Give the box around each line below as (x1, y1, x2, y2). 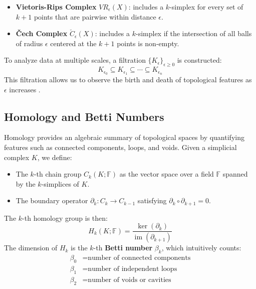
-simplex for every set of (169, 2, 243, 12)
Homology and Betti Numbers (4, 108, 164, 124)
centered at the (50, 38, 97, 48)
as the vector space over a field (119, 169, 214, 179)
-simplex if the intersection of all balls (136, 28, 252, 39)
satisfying (137, 195, 167, 206)
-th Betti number (93, 242, 153, 253)
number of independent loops (88, 265, 177, 272)
